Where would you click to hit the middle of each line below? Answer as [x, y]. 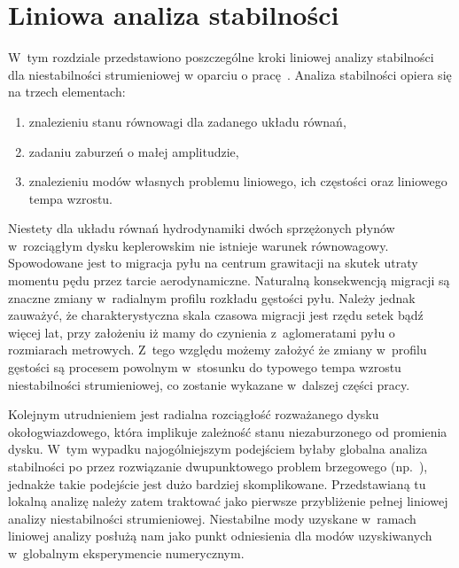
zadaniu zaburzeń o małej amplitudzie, [134, 151]
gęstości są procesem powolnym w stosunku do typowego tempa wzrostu [205, 367]
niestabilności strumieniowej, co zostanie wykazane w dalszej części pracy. [209, 384]
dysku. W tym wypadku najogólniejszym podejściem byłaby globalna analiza [218, 449]
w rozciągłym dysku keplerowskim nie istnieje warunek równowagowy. [198, 245]
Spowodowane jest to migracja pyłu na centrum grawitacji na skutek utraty [213, 263]
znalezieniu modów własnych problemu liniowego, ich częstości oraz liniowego [238, 181]
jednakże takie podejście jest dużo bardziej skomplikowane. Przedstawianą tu [217, 483]
